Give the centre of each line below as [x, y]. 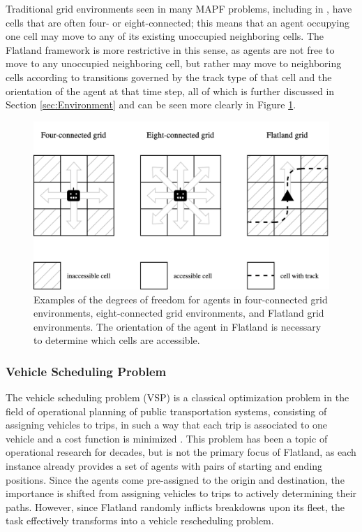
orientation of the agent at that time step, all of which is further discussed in [170, 91]
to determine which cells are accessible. [117, 340]
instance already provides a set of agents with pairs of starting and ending [164, 466]
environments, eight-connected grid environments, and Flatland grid [179, 313]
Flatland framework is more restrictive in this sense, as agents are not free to [170, 49]
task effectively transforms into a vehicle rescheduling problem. [140, 520]
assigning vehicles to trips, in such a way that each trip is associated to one [167, 425]
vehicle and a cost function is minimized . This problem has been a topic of [167, 438]
